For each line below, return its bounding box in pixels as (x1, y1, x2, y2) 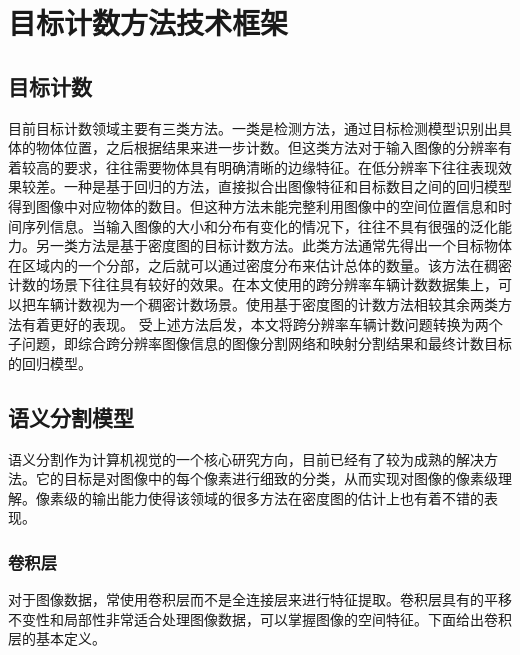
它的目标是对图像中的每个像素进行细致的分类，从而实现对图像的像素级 (35, 468, 498, 489)
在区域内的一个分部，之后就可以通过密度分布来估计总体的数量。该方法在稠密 (8, 254, 512, 275)
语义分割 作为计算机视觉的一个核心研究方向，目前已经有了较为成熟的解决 (8, 448, 484, 469)
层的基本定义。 (8, 628, 106, 649)
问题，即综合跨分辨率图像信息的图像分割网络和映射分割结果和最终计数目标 (21, 333, 512, 354)
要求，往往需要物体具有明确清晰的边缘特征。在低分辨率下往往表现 (63, 156, 498, 177)
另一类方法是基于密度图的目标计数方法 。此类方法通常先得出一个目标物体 (35, 235, 512, 256)
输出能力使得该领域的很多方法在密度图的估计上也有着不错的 (91, 487, 484, 508)
